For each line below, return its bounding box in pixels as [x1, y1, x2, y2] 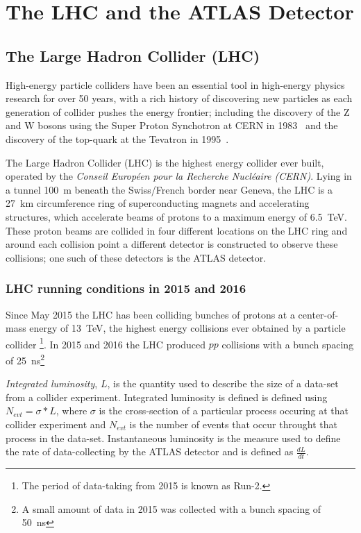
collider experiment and [6, 416, 106, 431]
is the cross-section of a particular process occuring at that [99, 403, 349, 418]
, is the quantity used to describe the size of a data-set [107, 376, 339, 391]
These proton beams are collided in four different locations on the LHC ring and [6, 223, 348, 237]
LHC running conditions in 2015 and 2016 [6, 280, 246, 297]
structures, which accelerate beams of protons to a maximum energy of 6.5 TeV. [6, 209, 348, 223]
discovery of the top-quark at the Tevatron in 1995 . [6, 131, 229, 146]
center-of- [298, 307, 339, 321]
